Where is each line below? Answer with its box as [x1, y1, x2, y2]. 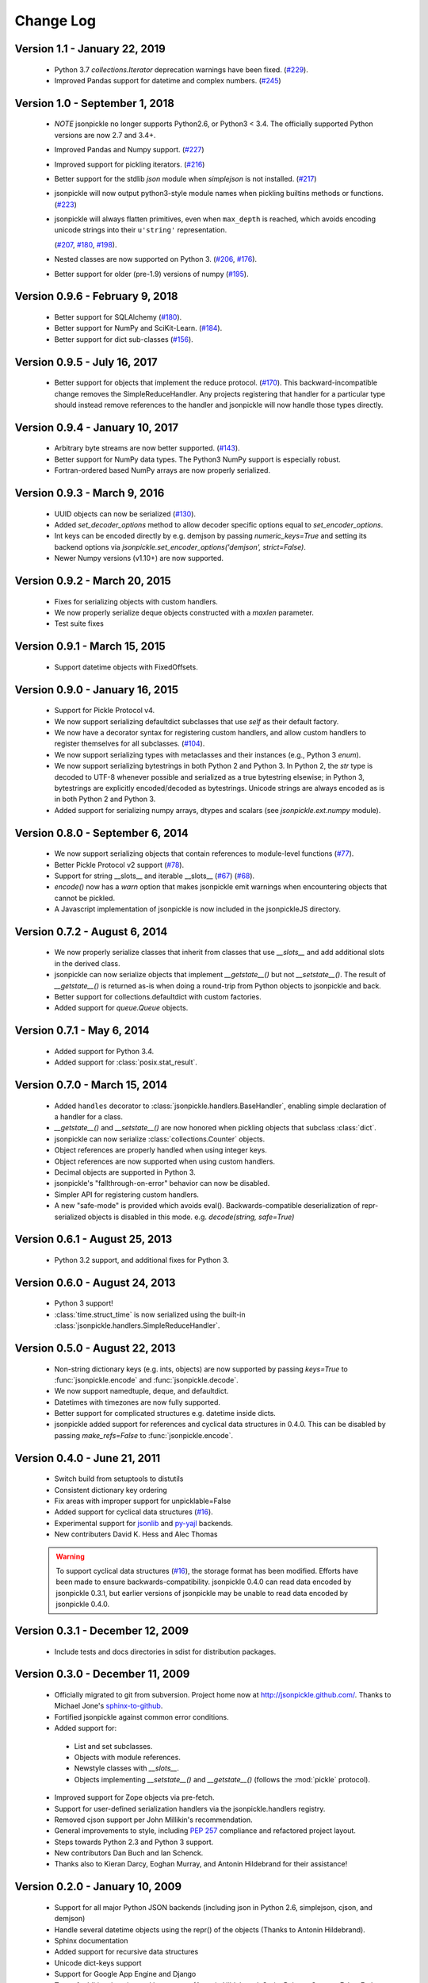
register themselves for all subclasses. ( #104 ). [54, 738, 205, 749]
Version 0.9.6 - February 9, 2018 [14, 290, 178, 303]
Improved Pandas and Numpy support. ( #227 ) [54, 145, 205, 155]
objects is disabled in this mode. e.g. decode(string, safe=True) [87, 1212, 295, 1222]
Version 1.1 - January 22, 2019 [14, 42, 166, 56]
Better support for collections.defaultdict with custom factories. [54, 992, 262, 1002]
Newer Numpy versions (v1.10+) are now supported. [54, 554, 224, 563]
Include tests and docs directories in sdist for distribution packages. [54, 1647, 277, 1656]
